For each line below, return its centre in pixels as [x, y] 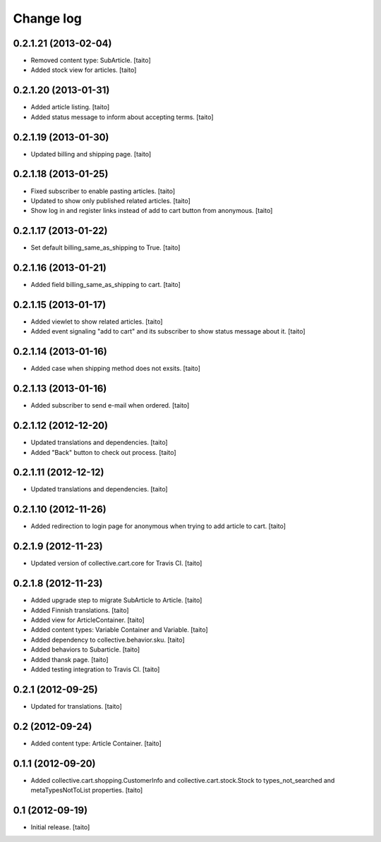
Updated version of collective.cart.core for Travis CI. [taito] [116, 563]
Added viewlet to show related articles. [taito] [97, 322]
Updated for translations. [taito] [77, 706]
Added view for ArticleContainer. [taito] [87, 620]
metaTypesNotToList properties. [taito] [87, 791]
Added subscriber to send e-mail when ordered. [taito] [110, 405]
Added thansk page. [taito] [69, 659]
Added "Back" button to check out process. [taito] [103, 452]
